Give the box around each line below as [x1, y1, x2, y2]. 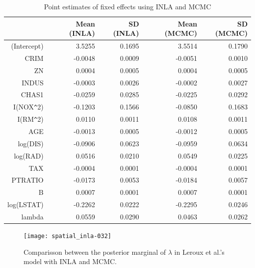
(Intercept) [11, 41, 44, 51]
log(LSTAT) [7, 199, 44, 210]
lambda [21, 211, 44, 221]
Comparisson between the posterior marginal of [24, 246, 166, 257]
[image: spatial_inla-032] [24, 233, 111, 240]
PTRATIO [11, 175, 44, 185]
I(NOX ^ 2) [13, 102, 44, 112]
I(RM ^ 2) [17, 114, 44, 124]
